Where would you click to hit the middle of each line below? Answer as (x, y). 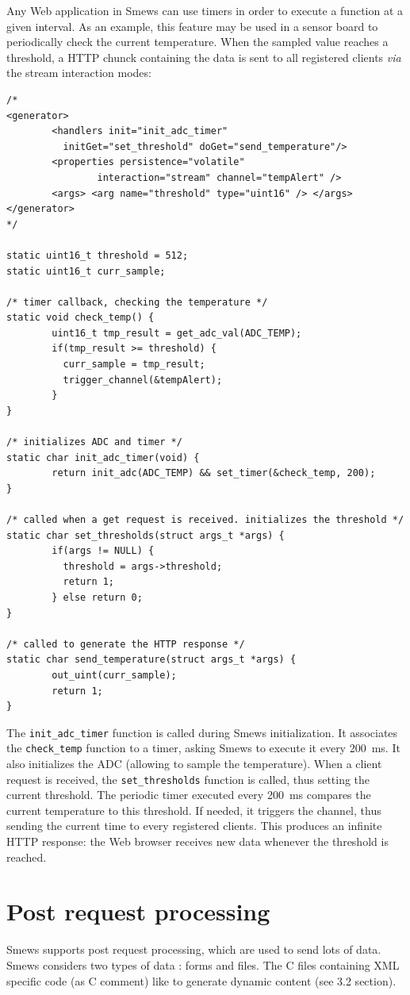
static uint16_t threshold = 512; (98, 255)
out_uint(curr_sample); (114, 675)
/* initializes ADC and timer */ (94, 442)
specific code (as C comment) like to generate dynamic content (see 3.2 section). (201, 980)
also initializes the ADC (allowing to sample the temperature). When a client (194, 764)
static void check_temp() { (80, 318)
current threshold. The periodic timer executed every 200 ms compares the (189, 795)
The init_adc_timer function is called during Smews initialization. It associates (202, 732)
